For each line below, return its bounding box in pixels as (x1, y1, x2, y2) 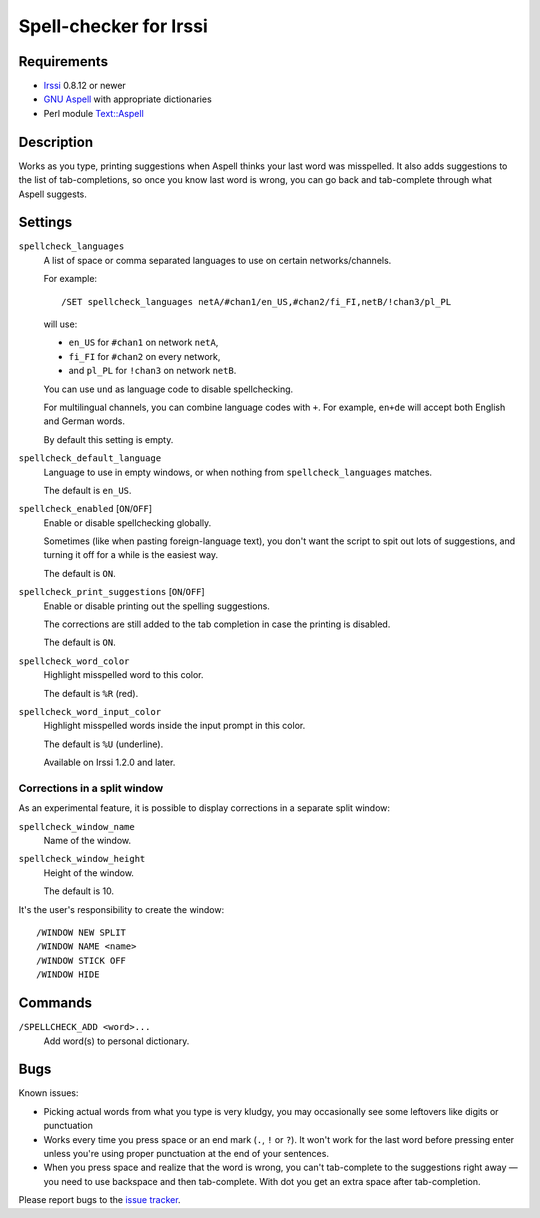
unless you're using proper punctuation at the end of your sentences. (43, 1147, 330, 1159)
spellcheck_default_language (18, 453, 162, 464)
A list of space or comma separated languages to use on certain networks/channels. (43, 254, 392, 266)
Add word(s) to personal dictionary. (43, 1035, 190, 1047)
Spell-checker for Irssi (18, 15, 209, 37)
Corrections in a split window (18, 781, 164, 795)
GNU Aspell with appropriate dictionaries (43, 93, 212, 105)
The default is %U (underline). (43, 738, 164, 750)
